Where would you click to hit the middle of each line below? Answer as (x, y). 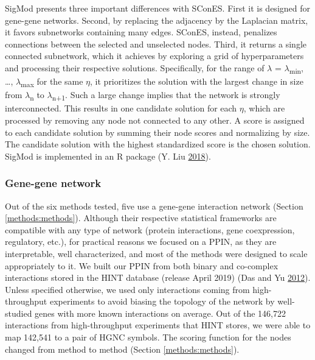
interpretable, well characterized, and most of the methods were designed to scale (156, 253)
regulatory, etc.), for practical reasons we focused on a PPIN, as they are (141, 242)
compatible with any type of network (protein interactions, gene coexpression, (150, 229)
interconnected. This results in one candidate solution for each (121, 108)
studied (19, 313)
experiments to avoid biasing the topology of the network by (162, 301)
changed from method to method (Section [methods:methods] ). (122, 349)
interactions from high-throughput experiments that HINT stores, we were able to (158, 325)
